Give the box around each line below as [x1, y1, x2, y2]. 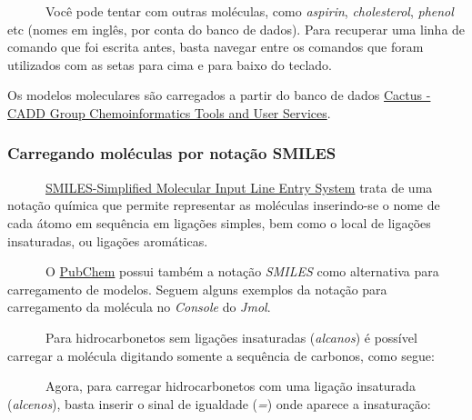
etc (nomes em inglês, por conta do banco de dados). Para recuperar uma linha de [7, 19, 466, 38]
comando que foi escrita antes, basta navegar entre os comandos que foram [7, 37, 424, 56]
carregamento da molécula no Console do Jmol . [7, 297, 271, 316]
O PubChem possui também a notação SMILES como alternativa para [45, 262, 439, 281]
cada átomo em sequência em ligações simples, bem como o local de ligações [7, 213, 431, 232]
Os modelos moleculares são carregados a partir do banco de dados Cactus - [7, 85, 431, 105]
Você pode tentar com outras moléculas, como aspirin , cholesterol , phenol [45, 2, 454, 20]
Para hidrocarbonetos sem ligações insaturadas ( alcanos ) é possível [45, 327, 417, 346]
